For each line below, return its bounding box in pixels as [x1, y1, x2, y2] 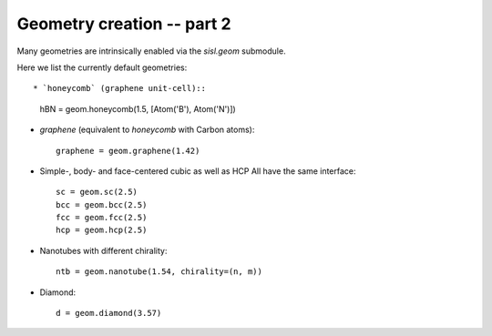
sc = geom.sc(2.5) [56, 187, 138, 198]
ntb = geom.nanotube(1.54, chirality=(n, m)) [56, 267, 263, 277]
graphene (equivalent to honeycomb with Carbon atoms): [39, 124, 255, 136]
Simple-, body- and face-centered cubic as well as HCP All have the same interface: [39, 165, 356, 177]
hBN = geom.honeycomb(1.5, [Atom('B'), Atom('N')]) [39, 103, 236, 114]
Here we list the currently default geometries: [16, 62, 188, 73]
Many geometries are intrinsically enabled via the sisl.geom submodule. [16, 46, 286, 56]
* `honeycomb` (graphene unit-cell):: [33, 83, 207, 94]
